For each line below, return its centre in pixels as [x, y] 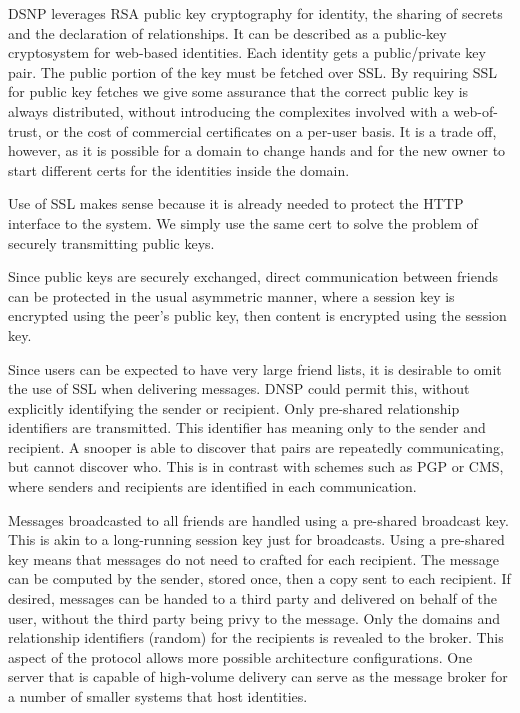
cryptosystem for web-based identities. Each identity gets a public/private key [247, 52]
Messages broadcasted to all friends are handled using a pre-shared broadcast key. [258, 519]
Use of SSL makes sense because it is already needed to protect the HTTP [236, 203]
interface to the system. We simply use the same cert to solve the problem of [243, 222]
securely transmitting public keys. [111, 242]
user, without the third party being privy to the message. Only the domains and [254, 617]
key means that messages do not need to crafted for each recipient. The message [253, 558]
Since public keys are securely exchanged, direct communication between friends [253, 276]
